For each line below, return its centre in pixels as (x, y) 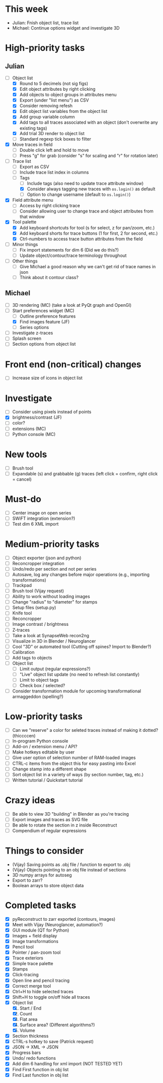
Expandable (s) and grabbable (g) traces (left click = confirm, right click (85, 473)
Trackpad (22, 585)
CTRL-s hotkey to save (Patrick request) (53, 1042)
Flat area (29, 1019)
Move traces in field (32, 144)
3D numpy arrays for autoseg (42, 875)
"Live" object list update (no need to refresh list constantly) (80, 674)
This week (27, 9)
